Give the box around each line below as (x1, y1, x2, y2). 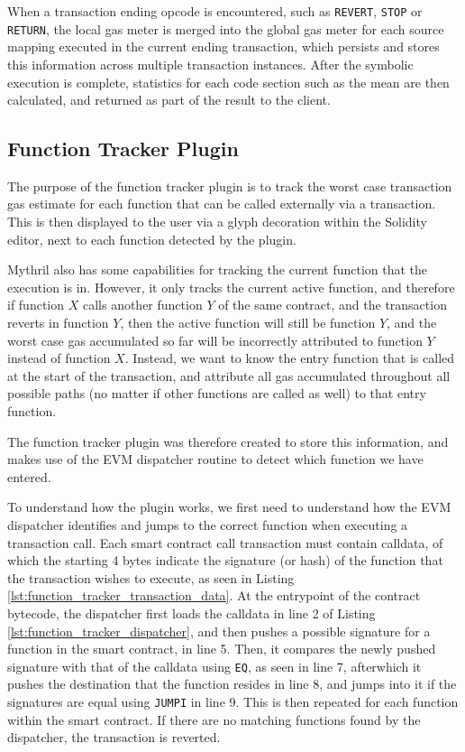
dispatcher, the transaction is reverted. (7, 728, 221, 747)
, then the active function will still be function (120, 313, 376, 332)
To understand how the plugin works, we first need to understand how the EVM (7, 497, 451, 516)
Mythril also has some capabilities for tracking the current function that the (7, 260, 428, 279)
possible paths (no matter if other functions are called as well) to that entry (7, 384, 426, 403)
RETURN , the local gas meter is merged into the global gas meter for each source (7, 19, 444, 38)
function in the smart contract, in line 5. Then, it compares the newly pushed (7, 639, 436, 658)
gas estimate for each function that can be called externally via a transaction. (7, 194, 436, 213)
